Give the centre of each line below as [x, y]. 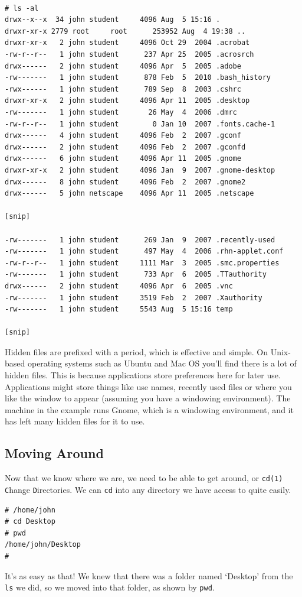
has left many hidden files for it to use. [75, 421]
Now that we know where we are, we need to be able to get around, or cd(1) [144, 478]
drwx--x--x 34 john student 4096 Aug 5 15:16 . [113, 20]
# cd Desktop [30, 522]
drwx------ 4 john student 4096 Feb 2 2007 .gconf [123, 136]
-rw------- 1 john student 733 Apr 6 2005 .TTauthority [136, 275]
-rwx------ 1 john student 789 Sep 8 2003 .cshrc [123, 89]
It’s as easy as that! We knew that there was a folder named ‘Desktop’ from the [149, 575]
